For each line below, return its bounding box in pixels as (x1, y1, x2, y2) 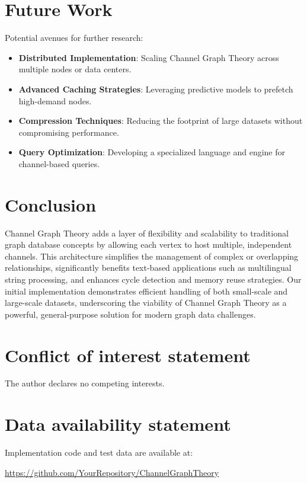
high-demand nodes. (18, 94, 92, 107)
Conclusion (5, 192, 97, 216)
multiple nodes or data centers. (18, 63, 132, 75)
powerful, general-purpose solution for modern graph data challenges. (5, 308, 256, 320)
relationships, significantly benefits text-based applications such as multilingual (5, 261, 292, 274)
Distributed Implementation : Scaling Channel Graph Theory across (18, 51, 279, 63)
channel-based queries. (18, 157, 100, 169)
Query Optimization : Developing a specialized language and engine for (18, 146, 285, 158)
